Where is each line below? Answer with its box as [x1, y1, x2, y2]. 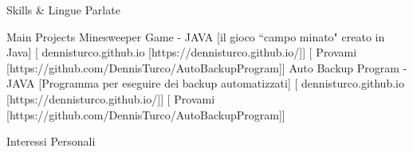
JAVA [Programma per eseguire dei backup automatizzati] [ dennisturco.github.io [6, 75, 404, 92]
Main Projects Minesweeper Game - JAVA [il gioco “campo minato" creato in [6, 28, 385, 45]
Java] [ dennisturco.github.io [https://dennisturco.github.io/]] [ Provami [6, 44, 357, 60]
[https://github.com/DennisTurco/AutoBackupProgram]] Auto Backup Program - [6, 59, 407, 76]
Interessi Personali [6, 133, 96, 150]
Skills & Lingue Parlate [6, 2, 120, 18]
